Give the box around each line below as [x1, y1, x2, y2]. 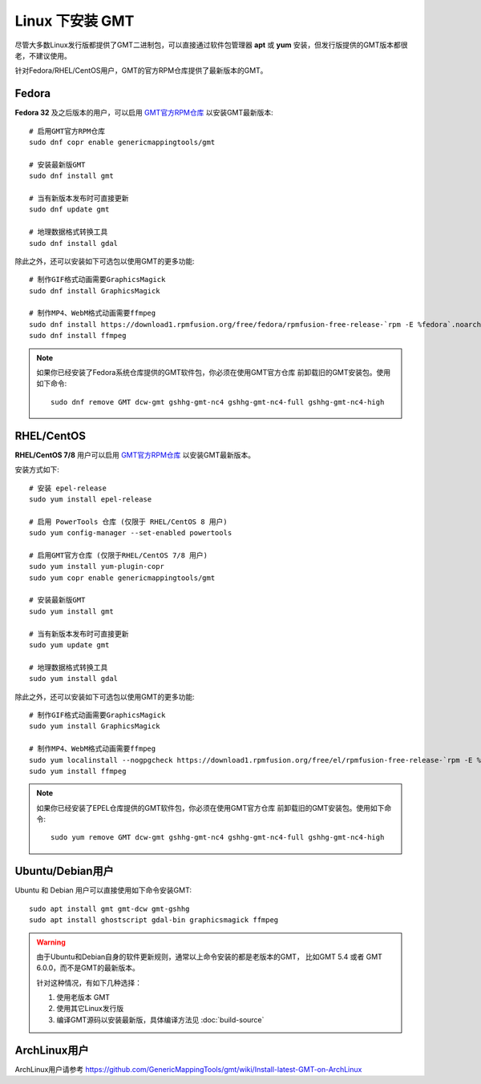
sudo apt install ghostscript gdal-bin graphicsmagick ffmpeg [29, 916, 279, 925]
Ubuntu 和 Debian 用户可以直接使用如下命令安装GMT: [14, 885, 192, 895]
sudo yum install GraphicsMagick [29, 722, 160, 731]
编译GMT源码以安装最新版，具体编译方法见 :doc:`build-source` [56, 1014, 265, 1025]
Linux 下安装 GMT [14, 12, 135, 30]
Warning [36, 937, 66, 947]
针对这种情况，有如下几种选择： [36, 977, 142, 987]
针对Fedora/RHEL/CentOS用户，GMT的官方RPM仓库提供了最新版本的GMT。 [14, 66, 268, 75]
